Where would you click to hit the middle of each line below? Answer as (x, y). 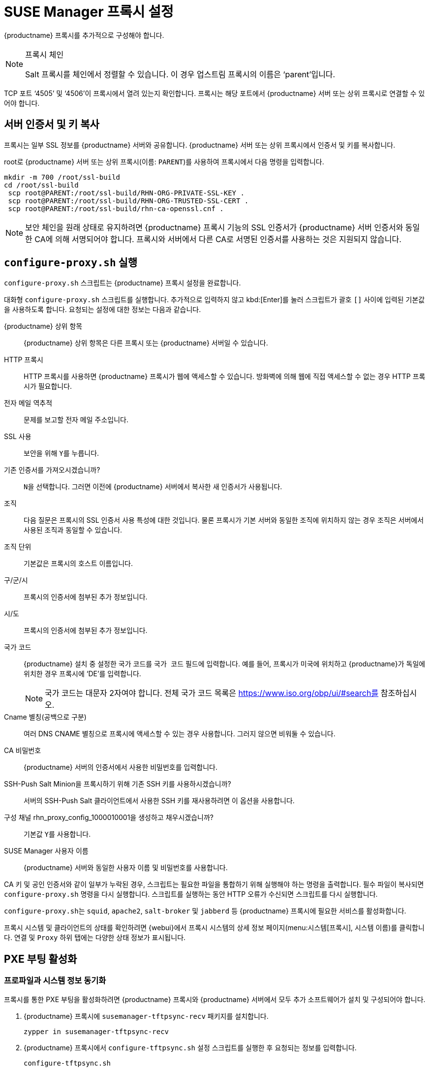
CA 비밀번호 (23, 751)
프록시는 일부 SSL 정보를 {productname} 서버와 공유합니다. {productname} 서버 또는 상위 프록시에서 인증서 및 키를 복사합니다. (200, 145)
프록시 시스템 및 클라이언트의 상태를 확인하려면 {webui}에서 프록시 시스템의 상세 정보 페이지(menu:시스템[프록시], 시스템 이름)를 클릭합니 (214, 928)
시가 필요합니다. (48, 386)
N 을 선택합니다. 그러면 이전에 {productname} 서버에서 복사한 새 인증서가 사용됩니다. (153, 487)
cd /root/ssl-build (41, 185)
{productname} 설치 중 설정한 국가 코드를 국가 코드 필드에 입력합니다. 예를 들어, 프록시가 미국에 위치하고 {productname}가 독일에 (225, 664)
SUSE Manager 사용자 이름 (46, 851)
